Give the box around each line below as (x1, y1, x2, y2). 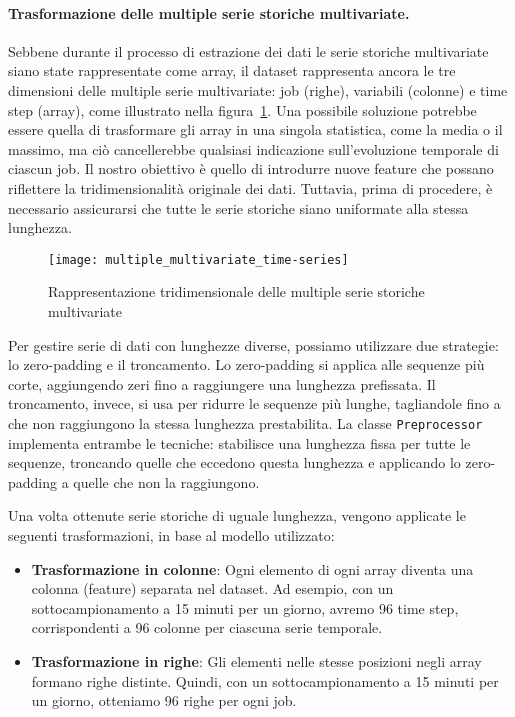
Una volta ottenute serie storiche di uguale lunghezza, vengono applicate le (8, 505, 466, 526)
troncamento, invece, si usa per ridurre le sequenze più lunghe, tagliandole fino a (8, 393, 501, 414)
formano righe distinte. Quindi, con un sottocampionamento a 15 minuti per (31, 670, 499, 691)
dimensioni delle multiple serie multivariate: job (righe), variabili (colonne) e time (8, 79, 508, 100)
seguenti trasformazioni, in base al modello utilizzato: (8, 524, 335, 545)
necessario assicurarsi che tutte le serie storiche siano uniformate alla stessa (8, 197, 469, 218)
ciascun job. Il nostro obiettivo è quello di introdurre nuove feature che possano (8, 158, 494, 179)
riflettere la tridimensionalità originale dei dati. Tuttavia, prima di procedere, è (8, 177, 493, 198)
